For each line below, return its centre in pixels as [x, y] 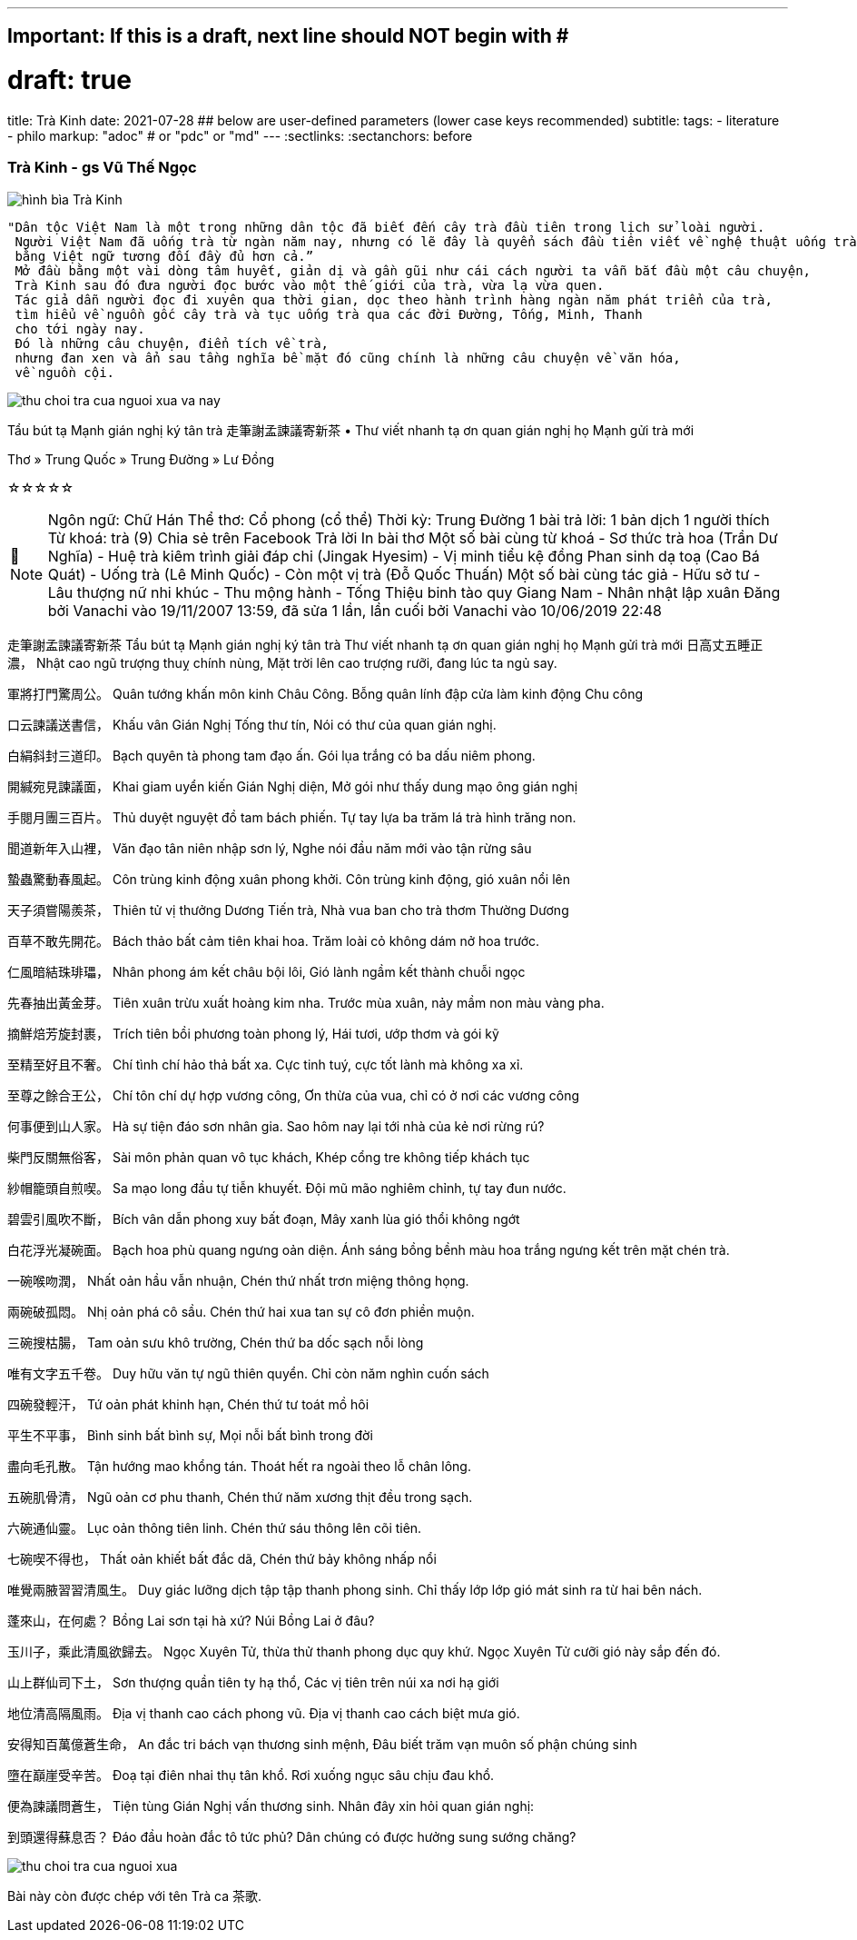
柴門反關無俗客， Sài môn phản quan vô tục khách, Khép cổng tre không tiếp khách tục [269, 1157]
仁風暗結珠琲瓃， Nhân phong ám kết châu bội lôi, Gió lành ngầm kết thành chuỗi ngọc [266, 971]
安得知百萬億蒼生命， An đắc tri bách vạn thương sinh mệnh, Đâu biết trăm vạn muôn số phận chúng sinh [322, 1744]
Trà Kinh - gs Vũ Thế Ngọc [102, 168]
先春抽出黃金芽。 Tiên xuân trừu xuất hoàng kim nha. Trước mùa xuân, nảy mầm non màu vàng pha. [306, 1002]
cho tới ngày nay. [80, 328]
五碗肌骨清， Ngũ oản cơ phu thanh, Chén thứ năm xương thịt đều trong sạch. [240, 1497]
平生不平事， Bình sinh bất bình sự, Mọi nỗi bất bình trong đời [190, 1435]
